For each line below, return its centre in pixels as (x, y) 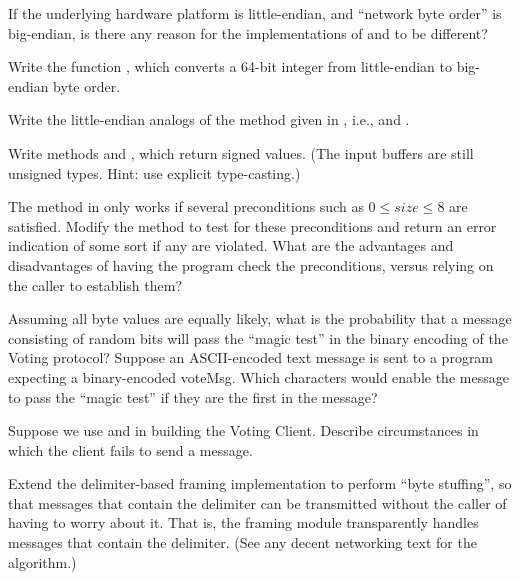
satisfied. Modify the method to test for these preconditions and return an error (252, 225)
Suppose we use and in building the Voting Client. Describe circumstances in (243, 430)
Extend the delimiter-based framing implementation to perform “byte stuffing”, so (260, 483)
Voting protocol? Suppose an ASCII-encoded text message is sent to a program (251, 357)
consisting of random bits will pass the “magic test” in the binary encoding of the (258, 337)
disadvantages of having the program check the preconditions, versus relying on (251, 264)
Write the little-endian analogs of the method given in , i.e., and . (209, 119)
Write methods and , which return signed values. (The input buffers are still (241, 152)
